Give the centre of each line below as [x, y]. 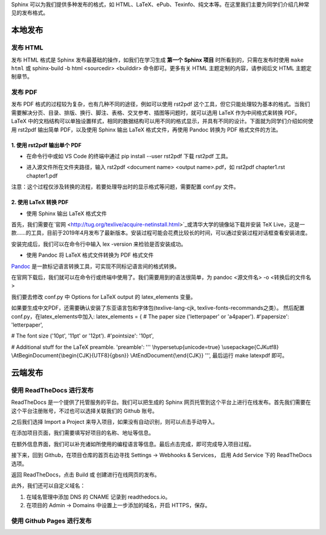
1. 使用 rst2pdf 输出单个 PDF [46, 145]
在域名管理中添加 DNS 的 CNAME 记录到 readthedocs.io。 [98, 497]
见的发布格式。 [30, 13]
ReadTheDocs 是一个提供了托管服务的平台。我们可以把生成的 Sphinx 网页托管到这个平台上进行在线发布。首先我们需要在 [161, 402]
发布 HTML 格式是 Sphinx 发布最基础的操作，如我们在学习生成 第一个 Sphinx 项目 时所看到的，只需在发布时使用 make [158, 60]
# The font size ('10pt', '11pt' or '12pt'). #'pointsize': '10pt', [82, 336]
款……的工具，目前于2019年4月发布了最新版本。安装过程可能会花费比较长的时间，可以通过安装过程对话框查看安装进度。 [161, 233]
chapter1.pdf [42, 176]
